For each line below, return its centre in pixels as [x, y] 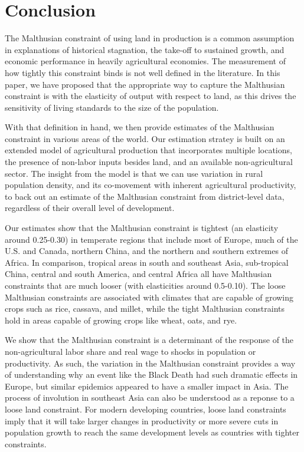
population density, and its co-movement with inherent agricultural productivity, [151, 185]
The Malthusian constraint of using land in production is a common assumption [150, 38]
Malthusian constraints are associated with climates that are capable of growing [149, 297]
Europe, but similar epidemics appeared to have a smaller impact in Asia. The [147, 386]
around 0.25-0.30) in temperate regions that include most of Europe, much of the [151, 239]
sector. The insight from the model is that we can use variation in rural [134, 173]
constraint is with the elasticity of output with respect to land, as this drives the [151, 96]
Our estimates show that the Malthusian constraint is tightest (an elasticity [142, 228]
